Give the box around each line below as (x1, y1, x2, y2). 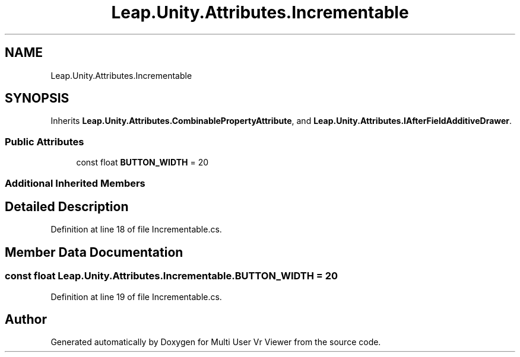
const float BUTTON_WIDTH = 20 (76, 157, 209, 168)
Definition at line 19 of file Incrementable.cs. (50, 291, 222, 302)
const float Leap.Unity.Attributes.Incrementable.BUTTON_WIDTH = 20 (5, 270, 338, 282)
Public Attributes (5, 135, 84, 148)
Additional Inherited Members (5, 177, 145, 189)
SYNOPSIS (5, 91, 69, 106)
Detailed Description (5, 199, 129, 214)
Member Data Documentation (5, 244, 183, 260)
